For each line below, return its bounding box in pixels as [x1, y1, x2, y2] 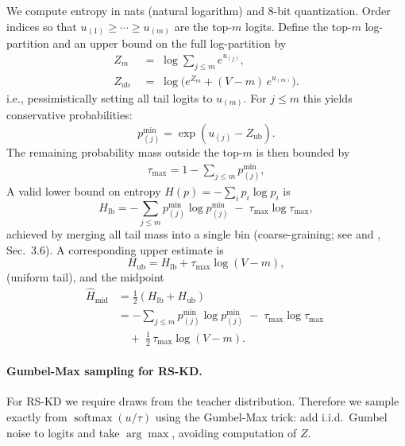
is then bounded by [256, 144, 350, 161]
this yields [303, 89, 353, 106]
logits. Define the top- [245, 17, 352, 34]
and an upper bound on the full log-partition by [52, 35, 287, 52]
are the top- [174, 17, 233, 34]
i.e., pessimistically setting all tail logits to [6, 89, 213, 106]
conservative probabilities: [6, 107, 133, 123]
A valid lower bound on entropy [6, 182, 161, 199]
